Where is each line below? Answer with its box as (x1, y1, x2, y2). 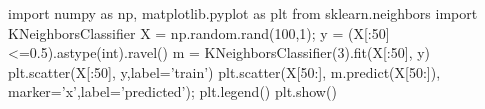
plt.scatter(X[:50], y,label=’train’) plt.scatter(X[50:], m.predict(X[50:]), (8, 61, 441, 82)
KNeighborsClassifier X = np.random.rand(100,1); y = (8, 22, 344, 43)
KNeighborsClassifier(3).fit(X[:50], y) (204, 42, 431, 63)
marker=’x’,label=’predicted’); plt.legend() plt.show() (8, 81, 337, 102)
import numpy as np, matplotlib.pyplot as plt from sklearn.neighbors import (8, 3, 478, 23)
